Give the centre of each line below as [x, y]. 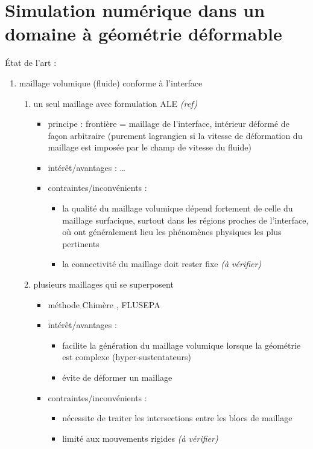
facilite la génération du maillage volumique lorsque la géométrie [182, 345]
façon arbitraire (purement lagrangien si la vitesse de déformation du [175, 135]
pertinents [81, 243]
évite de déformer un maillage [117, 377]
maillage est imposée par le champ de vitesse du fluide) [150, 147]
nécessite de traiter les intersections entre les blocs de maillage [177, 418]
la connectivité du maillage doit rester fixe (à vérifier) [162, 264]
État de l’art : [31, 63]
